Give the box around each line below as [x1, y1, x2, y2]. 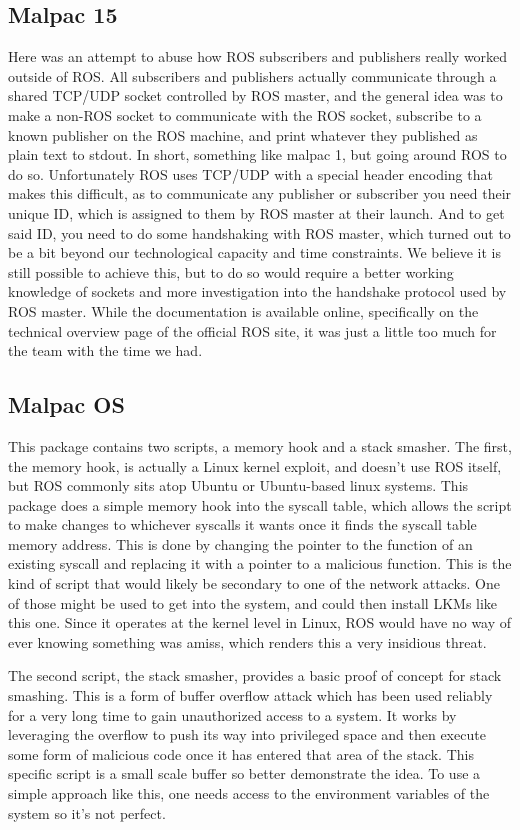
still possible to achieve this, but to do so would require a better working [8, 261, 454, 282]
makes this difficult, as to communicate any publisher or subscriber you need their [8, 183, 512, 204]
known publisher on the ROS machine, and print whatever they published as [8, 124, 478, 145]
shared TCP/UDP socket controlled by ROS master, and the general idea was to [8, 85, 503, 106]
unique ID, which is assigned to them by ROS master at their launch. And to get [8, 202, 505, 223]
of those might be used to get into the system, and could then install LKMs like [8, 592, 498, 613]
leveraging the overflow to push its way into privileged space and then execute [8, 724, 486, 745]
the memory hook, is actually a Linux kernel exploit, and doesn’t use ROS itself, [8, 455, 502, 476]
